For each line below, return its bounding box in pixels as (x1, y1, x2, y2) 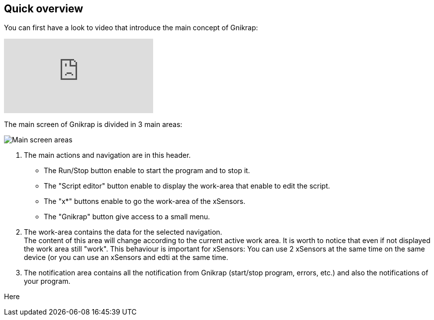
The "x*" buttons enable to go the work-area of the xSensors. (44, 197, 246, 206)
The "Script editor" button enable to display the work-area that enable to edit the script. (44, 182, 330, 191)
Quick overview (4, 2, 84, 15)
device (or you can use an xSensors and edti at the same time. (24, 253, 228, 262)
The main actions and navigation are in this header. (24, 151, 191, 160)
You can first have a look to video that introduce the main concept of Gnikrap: (4, 23, 258, 32)
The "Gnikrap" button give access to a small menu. (44, 212, 210, 221)
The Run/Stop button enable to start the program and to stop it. (44, 166, 250, 175)
